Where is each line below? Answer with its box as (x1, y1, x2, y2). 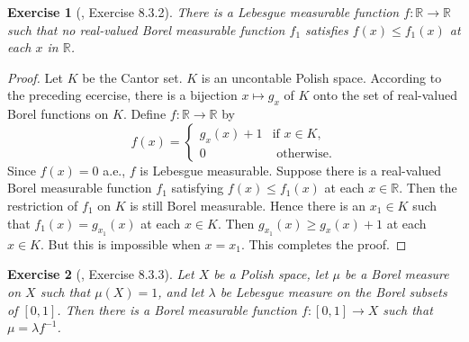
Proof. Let (7, 67, 63, 86)
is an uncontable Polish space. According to (201, 67, 442, 86)
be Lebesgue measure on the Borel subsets (220, 282, 447, 301)
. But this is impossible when (41, 234, 201, 253)
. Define (122, 104, 167, 123)
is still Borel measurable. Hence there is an (130, 195, 366, 214)
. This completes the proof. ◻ (240, 234, 407, 253)
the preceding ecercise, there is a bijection (7, 85, 238, 104)
